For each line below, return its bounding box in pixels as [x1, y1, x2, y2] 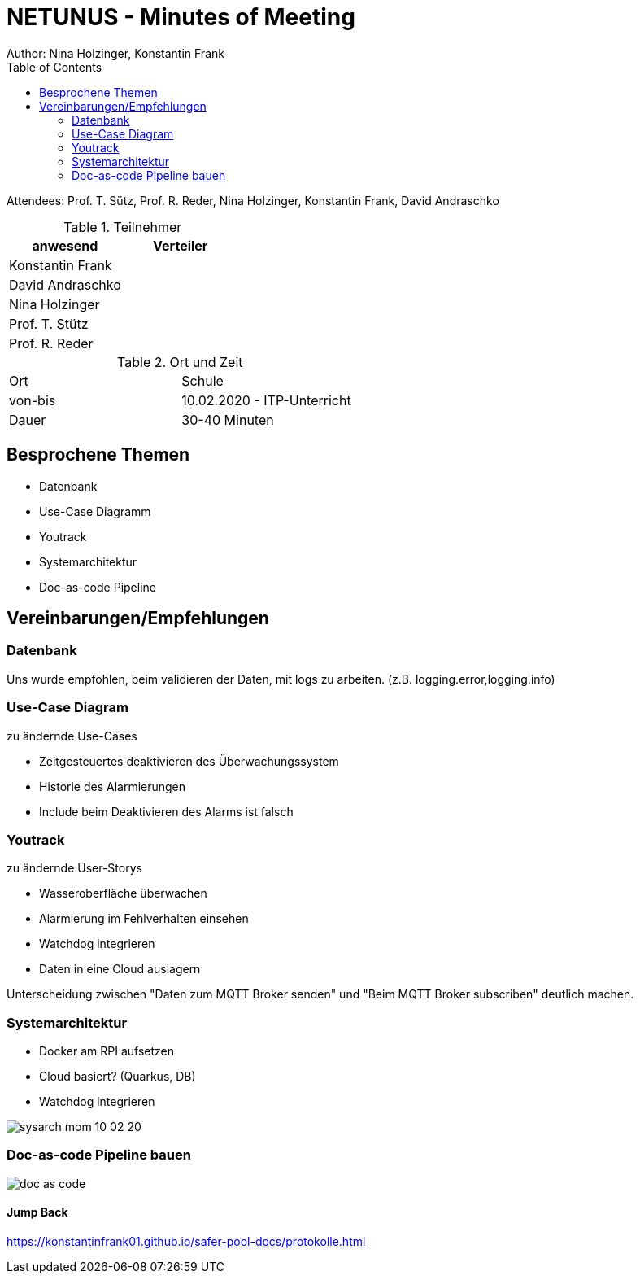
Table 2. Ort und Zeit [117, 353, 243, 370]
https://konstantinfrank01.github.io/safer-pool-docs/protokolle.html [7, 1234, 366, 1249]
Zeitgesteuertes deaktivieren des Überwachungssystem [39, 754, 339, 768]
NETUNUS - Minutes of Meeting [7, 3, 355, 31]
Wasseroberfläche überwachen [39, 886, 207, 901]
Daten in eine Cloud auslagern [39, 962, 201, 976]
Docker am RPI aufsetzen [39, 1044, 175, 1059]
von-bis [9, 391, 56, 408]
